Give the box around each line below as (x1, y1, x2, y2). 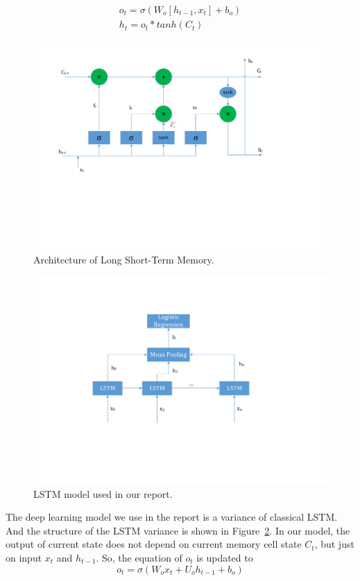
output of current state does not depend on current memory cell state (6, 537, 302, 551)
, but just (314, 537, 354, 551)
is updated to (196, 550, 253, 564)
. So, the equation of (96, 550, 182, 564)
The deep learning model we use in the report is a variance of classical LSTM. (6, 510, 338, 524)
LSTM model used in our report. (33, 486, 173, 501)
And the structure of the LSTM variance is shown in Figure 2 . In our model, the (6, 523, 350, 537)
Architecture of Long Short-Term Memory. (33, 252, 214, 267)
